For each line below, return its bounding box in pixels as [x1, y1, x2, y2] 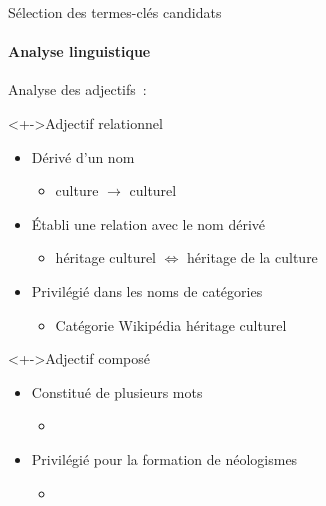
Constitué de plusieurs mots [31, 381, 203, 402]
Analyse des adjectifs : [8, 79, 147, 100]
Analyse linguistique [8, 41, 151, 62]
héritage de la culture [187, 247, 318, 268]
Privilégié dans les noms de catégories [31, 280, 263, 301]
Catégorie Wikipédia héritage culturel [55, 314, 287, 335]
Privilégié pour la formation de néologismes [31, 448, 298, 469]
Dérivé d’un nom [31, 146, 135, 167]
